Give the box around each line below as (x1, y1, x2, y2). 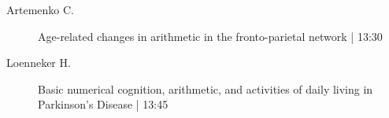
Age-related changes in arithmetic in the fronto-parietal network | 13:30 (38, 28, 383, 44)
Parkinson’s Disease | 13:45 (38, 96, 169, 112)
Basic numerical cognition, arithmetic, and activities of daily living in (38, 80, 373, 97)
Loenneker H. (6, 54, 71, 71)
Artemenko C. (6, 2, 74, 17)
